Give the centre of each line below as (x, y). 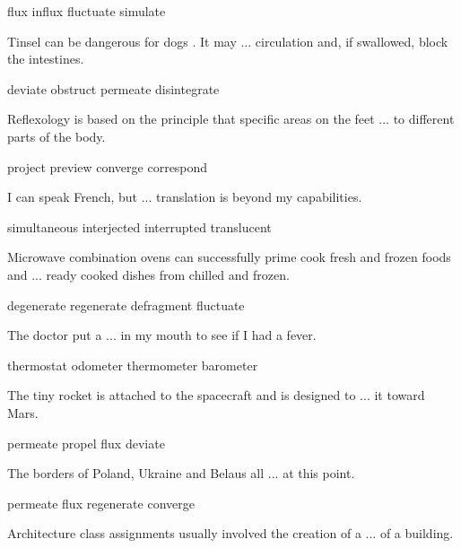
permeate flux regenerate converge (101, 503)
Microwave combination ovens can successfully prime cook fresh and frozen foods (229, 257)
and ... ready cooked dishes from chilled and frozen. (148, 274)
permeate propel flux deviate (86, 443)
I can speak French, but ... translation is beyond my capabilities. (185, 197)
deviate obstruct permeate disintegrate (113, 88)
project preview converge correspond (108, 166)
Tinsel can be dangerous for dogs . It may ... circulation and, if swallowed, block (228, 41)
